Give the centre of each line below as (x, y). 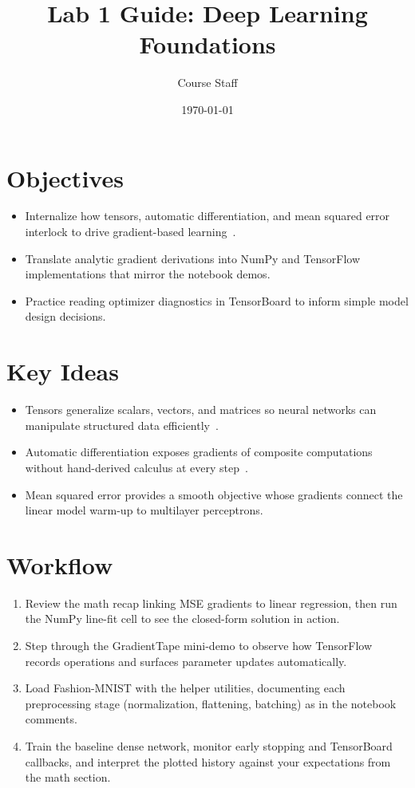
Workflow (60, 564)
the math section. (68, 777)
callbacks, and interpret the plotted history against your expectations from (208, 761)
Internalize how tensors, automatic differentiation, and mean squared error (207, 216)
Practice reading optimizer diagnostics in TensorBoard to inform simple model (217, 300)
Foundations (207, 44)
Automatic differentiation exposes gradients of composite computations (199, 452)
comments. (51, 719)
